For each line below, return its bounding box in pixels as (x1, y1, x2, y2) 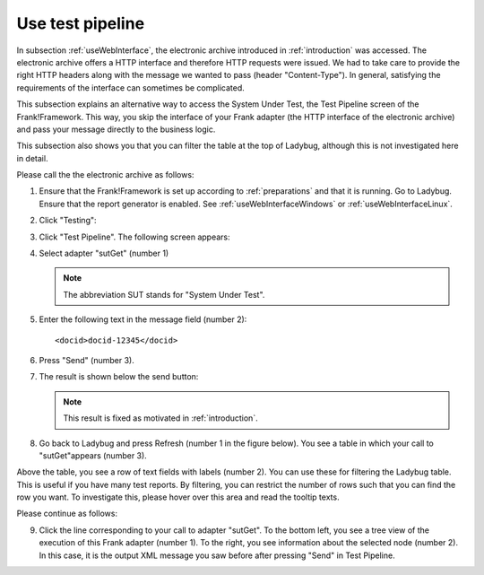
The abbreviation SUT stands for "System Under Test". (63, 289, 265, 300)
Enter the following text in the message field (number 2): (39, 314, 247, 325)
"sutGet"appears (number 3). (39, 449, 147, 461)
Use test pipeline (16, 13, 145, 33)
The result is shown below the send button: (39, 371, 199, 382)
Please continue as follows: (16, 508, 118, 519)
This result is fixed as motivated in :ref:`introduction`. (63, 413, 259, 423)
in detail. (16, 152, 48, 163)
